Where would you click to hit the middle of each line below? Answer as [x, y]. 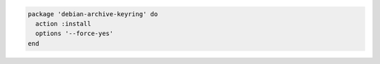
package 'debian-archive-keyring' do [93, 14]
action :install [63, 24]
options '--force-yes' [75, 34]
